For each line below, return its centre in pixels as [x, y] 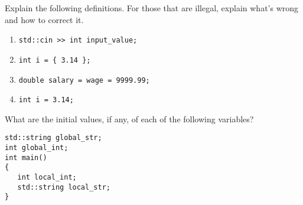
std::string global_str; [53, 138]
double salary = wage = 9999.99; [84, 80]
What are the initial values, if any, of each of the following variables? [129, 118]
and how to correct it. [44, 19]
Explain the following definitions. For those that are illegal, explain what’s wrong [152, 8]
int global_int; [37, 148]
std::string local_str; [64, 187]
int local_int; [47, 178]
